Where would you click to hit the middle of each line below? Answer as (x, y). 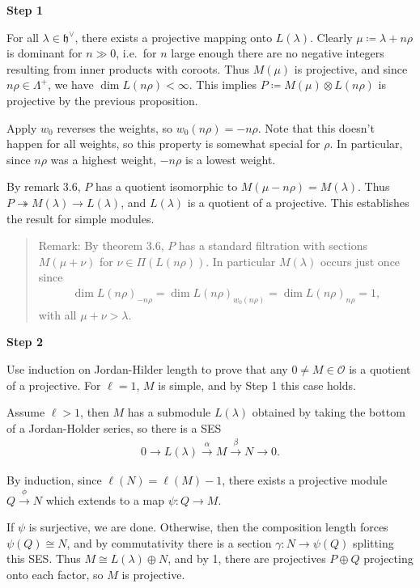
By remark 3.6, (44, 186)
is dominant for (45, 53)
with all (57, 314)
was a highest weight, (104, 159)
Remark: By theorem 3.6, (101, 245)
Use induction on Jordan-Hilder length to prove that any (147, 368)
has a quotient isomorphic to (166, 186)
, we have (70, 85)
